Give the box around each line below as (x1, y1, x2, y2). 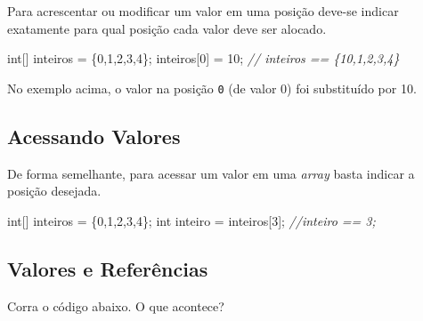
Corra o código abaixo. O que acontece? (7, 296, 224, 315)
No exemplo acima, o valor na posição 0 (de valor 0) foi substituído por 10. (7, 78, 417, 97)
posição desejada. (7, 181, 102, 200)
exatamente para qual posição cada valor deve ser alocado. (7, 19, 327, 37)
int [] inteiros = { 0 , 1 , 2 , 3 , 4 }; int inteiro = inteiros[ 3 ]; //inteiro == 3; (7, 211, 376, 229)
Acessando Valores (7, 122, 181, 149)
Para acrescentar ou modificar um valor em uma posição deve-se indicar (7, 2, 399, 20)
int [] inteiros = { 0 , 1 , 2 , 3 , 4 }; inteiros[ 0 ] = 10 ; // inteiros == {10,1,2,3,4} (7, 49, 400, 68)
